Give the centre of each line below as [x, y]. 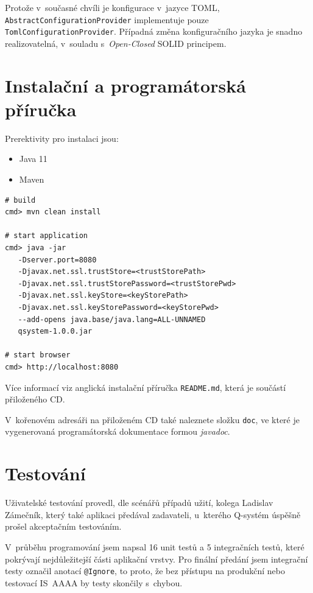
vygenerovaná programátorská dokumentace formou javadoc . [118, 431]
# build [20, 200]
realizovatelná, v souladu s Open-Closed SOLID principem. [116, 43]
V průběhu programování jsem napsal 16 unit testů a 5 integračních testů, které [155, 546]
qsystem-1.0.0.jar [55, 332]
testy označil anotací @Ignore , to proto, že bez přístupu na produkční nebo [145, 571]
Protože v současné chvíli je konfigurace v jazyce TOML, [112, 7]
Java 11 [33, 159]
